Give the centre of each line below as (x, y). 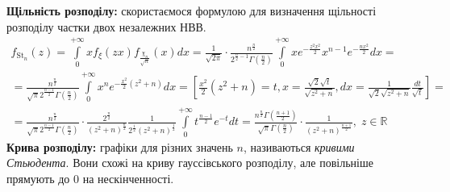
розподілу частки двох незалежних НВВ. (106, 26)
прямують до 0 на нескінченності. (90, 178)
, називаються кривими (299, 146)
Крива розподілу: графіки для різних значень (120, 146)
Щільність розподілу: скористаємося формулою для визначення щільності (192, 10)
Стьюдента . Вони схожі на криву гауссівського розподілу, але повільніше (190, 163)
